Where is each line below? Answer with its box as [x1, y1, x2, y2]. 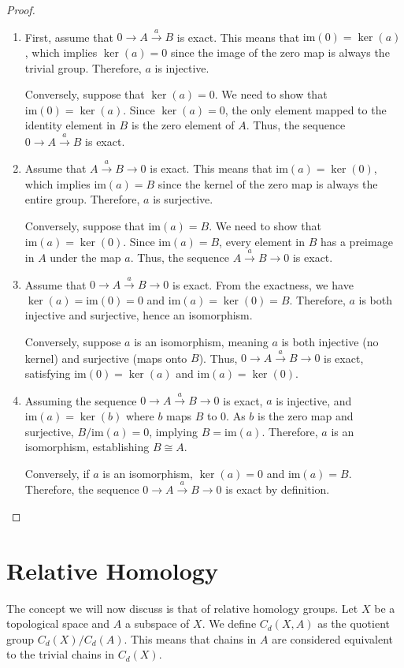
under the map [50, 248, 121, 265]
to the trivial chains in [6, 646, 115, 662]
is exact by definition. [225, 481, 330, 498]
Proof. [6, 2, 35, 17]
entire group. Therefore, [24, 191, 140, 207]
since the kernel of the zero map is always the [158, 175, 378, 192]
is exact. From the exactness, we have [172, 276, 354, 293]
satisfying [24, 365, 71, 382]
